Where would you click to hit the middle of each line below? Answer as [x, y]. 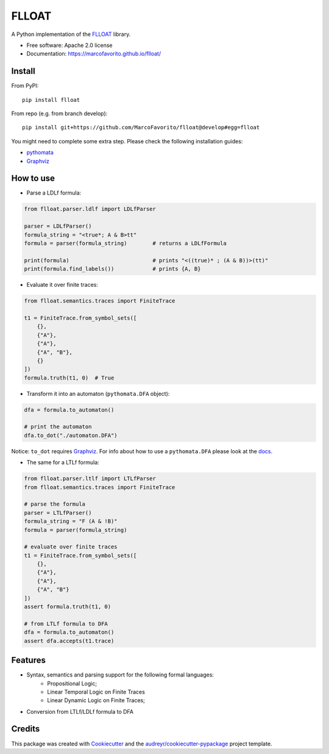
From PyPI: [25, 86]
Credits [26, 729]
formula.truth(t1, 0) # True [69, 378]
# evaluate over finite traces [71, 547]
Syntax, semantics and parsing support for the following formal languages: [120, 675]
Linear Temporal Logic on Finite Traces [96, 692]
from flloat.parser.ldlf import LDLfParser [90, 209]
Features [28, 660]
